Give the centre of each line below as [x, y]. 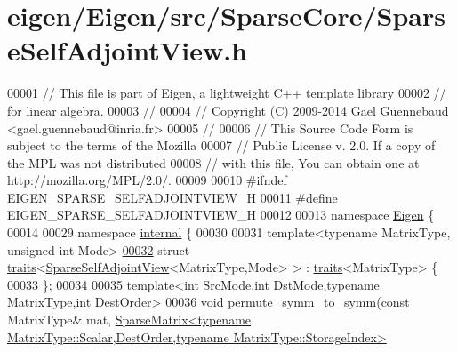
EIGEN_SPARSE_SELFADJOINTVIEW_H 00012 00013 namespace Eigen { [221, 215]
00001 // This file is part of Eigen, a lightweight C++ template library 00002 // [227, 93]
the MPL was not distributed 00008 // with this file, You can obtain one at [213, 162]
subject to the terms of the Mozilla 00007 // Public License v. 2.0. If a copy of [221, 145]
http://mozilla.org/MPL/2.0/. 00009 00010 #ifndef [147, 180]
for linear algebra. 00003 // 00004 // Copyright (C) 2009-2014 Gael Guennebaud [228, 110]
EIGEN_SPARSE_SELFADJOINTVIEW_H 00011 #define [172, 197]
